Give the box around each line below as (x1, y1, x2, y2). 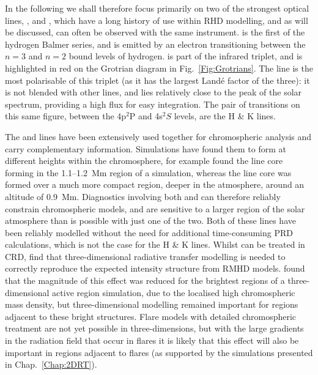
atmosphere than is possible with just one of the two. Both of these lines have (5, 214, 296, 227)
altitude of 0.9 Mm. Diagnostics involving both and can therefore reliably (5, 190, 281, 202)
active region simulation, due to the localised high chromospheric (52, 286, 295, 299)
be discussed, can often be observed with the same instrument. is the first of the (5, 26, 305, 39)
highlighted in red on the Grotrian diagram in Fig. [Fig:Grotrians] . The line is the (5, 61, 313, 74)
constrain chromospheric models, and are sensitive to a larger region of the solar (5, 202, 305, 215)
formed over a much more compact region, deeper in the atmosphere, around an (5, 178, 305, 191)
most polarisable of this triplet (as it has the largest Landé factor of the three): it (5, 73, 310, 86)
